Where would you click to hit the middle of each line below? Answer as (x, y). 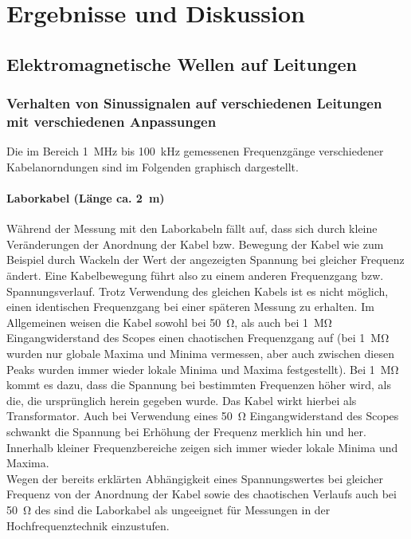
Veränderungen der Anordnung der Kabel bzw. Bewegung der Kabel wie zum (195, 244)
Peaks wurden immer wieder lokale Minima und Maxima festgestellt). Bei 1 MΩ (203, 369)
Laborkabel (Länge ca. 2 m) (86, 198)
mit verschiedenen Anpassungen (112, 121)
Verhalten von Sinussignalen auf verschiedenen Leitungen (194, 103)
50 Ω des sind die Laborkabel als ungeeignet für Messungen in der (168, 509)
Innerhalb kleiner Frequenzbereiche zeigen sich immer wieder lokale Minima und (202, 447)
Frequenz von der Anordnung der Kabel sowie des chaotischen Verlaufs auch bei (202, 494)
